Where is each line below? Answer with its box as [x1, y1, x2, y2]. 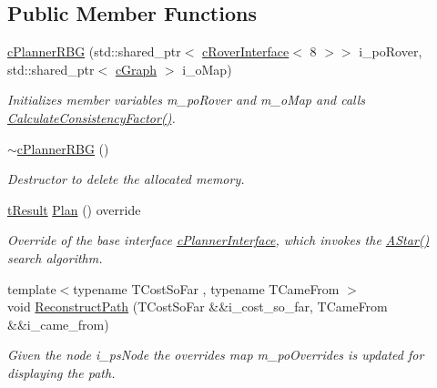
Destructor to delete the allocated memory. [7, 169, 245, 189]
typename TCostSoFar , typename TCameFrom [73, 279, 340, 298]
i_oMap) [182, 59, 232, 78]
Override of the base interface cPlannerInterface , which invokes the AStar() [7, 230, 430, 250]
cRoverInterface [202, 42, 290, 61]
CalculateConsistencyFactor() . [7, 107, 176, 127]
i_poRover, [359, 42, 422, 61]
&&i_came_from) [7, 314, 109, 333]
